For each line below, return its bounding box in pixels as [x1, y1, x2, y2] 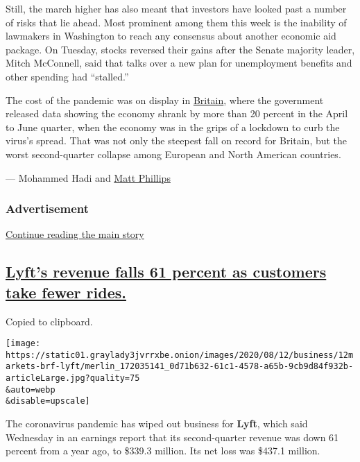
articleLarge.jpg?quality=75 [6, 373, 140, 384]
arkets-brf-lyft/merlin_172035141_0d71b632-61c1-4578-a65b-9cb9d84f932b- [6, 361, 354, 372]
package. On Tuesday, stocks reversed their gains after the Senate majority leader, [6, 42, 355, 56]
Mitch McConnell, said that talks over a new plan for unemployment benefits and [6, 55, 352, 70]
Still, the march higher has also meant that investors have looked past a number [6, 1, 347, 15]
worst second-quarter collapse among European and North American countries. [6, 146, 341, 161]
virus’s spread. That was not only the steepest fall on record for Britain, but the [6, 133, 348, 148]
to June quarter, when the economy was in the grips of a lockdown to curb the [6, 119, 340, 134]
